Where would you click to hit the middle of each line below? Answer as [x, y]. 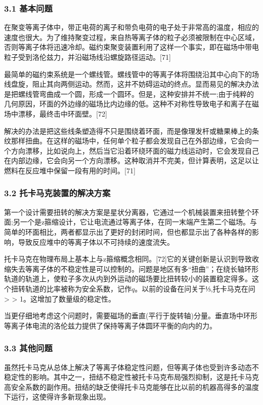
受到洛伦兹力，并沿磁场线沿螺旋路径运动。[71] [94, 57]
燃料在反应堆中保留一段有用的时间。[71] [70, 170]
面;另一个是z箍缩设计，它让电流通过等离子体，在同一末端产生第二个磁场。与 [131, 222]
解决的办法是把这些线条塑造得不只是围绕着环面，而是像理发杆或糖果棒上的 [128, 131]
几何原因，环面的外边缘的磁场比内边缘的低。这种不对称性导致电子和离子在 [128, 104]
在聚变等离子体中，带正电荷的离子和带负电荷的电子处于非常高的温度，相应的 [131, 27]
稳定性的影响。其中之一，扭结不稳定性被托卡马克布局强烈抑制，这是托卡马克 [131, 377]
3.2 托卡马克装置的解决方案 [57, 193]
